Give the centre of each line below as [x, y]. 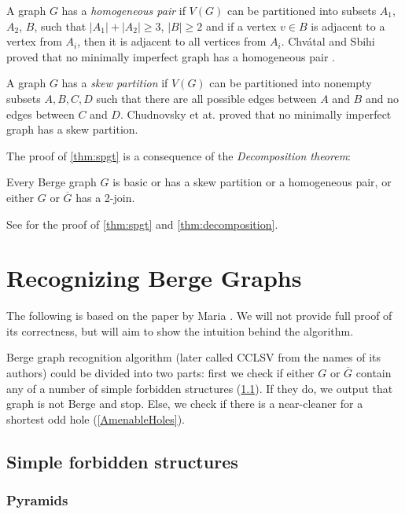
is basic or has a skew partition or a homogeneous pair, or [252, 182]
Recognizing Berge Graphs [154, 278]
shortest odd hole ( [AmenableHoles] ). [96, 419]
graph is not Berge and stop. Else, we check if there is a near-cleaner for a [185, 404]
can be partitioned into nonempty [291, 83]
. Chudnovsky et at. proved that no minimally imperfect [256, 114]
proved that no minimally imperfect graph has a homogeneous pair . [171, 56]
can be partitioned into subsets [302, 10]
